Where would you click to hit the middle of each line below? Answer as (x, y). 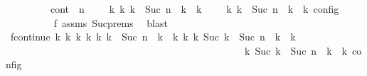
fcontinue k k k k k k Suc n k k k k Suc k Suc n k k (153, 37)
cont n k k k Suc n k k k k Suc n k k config (195, 9)
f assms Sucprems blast (111, 22)
